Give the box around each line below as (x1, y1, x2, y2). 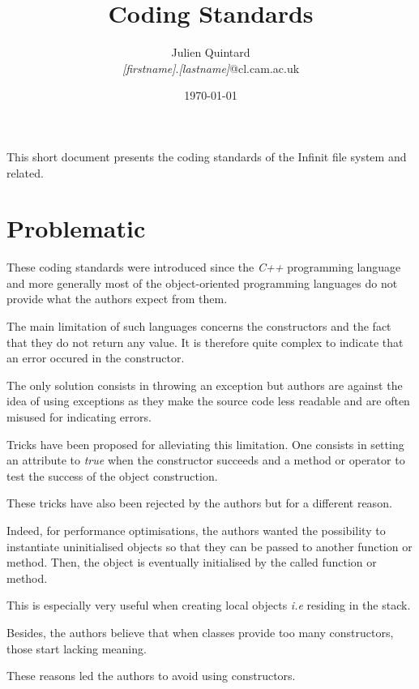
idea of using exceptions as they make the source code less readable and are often (6, 392, 410, 409)
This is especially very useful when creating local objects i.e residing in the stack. (6, 597, 411, 614)
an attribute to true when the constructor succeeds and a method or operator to (6, 451, 405, 469)
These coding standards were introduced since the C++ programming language (6, 259, 401, 276)
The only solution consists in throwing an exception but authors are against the (6, 376, 403, 393)
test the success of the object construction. (6, 467, 218, 484)
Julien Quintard (171, 44, 250, 61)
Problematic (6, 212, 146, 245)
